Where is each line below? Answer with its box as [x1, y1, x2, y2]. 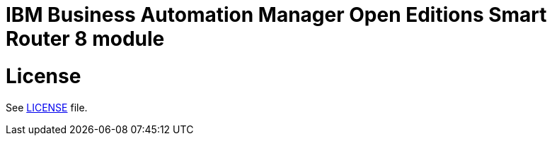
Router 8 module [6, 27, 165, 51]
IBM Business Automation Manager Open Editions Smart [6, 3, 547, 27]
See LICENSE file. [6, 101, 88, 114]
